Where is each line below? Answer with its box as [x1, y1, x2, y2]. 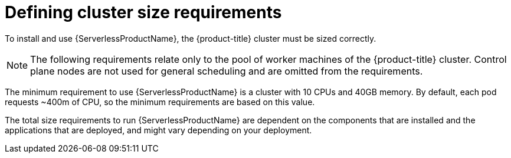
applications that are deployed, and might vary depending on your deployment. [5, 125, 312, 135]
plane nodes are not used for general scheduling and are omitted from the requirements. [30, 65, 423, 77]
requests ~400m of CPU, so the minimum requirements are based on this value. [5, 96, 315, 107]
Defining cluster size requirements [5, 2, 282, 22]
